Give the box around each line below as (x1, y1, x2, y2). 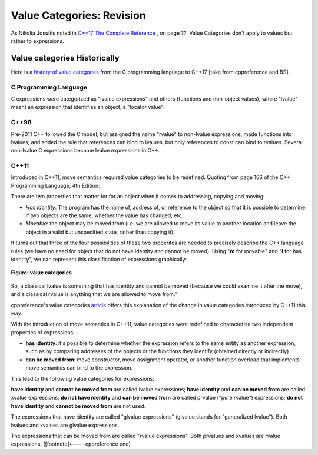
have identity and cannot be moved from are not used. (11, 402, 146, 409)
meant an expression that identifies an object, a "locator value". (11, 104, 165, 111)
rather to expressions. (11, 37, 64, 44)
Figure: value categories (11, 269, 72, 276)
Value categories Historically (11, 53, 120, 63)
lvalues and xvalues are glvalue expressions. (11, 421, 120, 429)
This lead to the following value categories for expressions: (11, 375, 154, 382)
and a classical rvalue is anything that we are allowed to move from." (11, 291, 178, 298)
